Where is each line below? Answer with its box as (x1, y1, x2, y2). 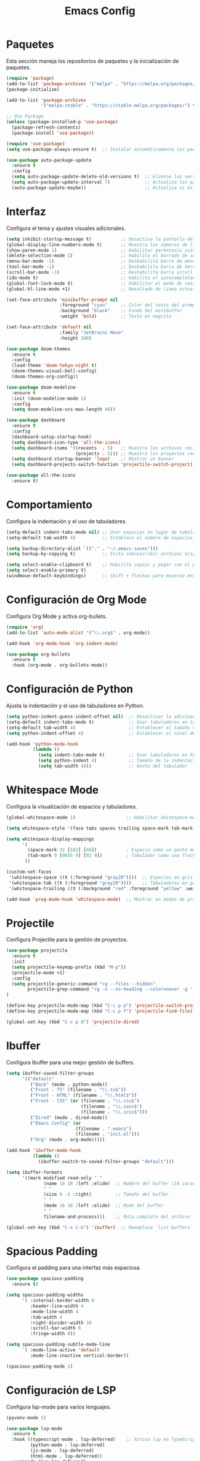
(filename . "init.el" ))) (75, 1131, 140, 1137)
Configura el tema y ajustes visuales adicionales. (6, 225, 126, 232)
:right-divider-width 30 (30, 1320, 92, 1326)
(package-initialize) (6, 86, 60, 92)
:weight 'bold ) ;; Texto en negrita (59, 313, 171, 319)
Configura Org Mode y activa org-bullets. (6, 613, 107, 620)
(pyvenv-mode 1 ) (6, 1415, 46, 1420)
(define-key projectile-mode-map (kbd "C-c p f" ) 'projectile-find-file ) (6, 1008, 193, 1014)
